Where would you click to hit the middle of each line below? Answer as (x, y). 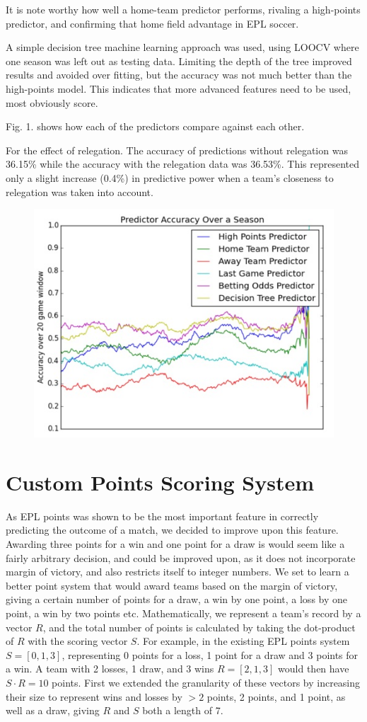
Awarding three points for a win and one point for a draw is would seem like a (175, 544)
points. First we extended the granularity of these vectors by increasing (206, 683)
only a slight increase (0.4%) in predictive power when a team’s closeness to (170, 177)
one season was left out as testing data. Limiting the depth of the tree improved (179, 61)
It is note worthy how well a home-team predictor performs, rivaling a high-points (183, 9)
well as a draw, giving (53, 710)
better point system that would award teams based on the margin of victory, (172, 585)
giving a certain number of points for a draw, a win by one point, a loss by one (177, 599)
